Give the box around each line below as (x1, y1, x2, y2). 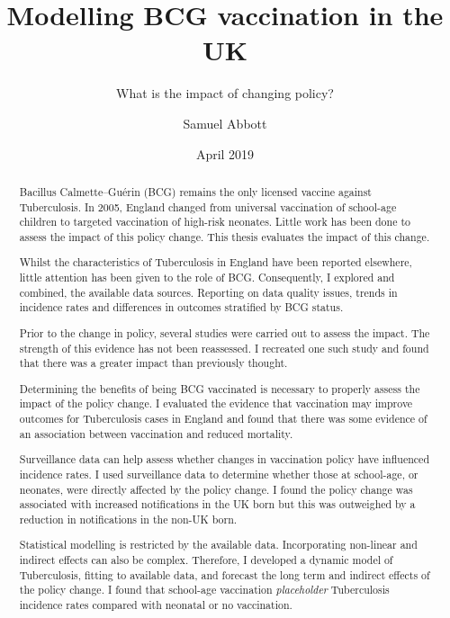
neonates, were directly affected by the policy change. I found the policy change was (19, 481, 413, 497)
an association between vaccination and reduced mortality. (19, 425, 293, 441)
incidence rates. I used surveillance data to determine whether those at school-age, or (19, 466, 418, 481)
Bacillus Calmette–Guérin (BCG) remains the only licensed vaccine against (19, 184, 372, 199)
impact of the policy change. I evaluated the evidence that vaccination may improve (19, 396, 413, 411)
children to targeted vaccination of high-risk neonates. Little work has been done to (19, 214, 410, 229)
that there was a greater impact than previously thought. (19, 355, 288, 371)
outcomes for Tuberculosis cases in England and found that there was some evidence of (19, 411, 427, 426)
